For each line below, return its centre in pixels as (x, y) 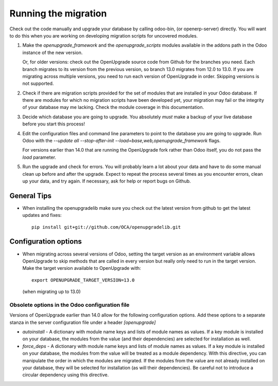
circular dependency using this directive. (66, 375)
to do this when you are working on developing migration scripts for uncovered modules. (104, 35)
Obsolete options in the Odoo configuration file (69, 305)
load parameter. (39, 157)
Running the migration (58, 13)
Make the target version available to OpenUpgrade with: (82, 268)
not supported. (38, 84)
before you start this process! (54, 124)
